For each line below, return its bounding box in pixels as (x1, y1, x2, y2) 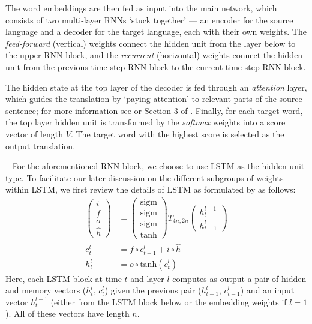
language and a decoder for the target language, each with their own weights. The (5, 25, 307, 38)
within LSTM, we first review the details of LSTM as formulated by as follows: (5, 183, 296, 196)
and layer (130, 272, 164, 284)
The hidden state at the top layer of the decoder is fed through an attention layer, (5, 80, 307, 93)
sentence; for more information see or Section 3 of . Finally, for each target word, (5, 104, 303, 116)
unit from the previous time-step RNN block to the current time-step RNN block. (5, 60, 306, 73)
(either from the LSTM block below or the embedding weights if (50, 295, 287, 308)
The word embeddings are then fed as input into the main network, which (5, 2, 277, 14)
